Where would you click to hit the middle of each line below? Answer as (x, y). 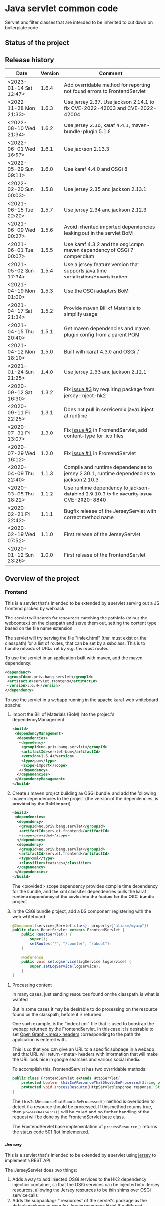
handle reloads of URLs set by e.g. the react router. (57, 648)
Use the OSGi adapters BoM (96, 291)
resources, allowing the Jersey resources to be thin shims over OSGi (82, 1190)
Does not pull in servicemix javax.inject (109, 410)
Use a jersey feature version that (101, 265)
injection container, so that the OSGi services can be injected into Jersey (86, 1185)
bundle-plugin (81, 132)
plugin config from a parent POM (102, 335)
